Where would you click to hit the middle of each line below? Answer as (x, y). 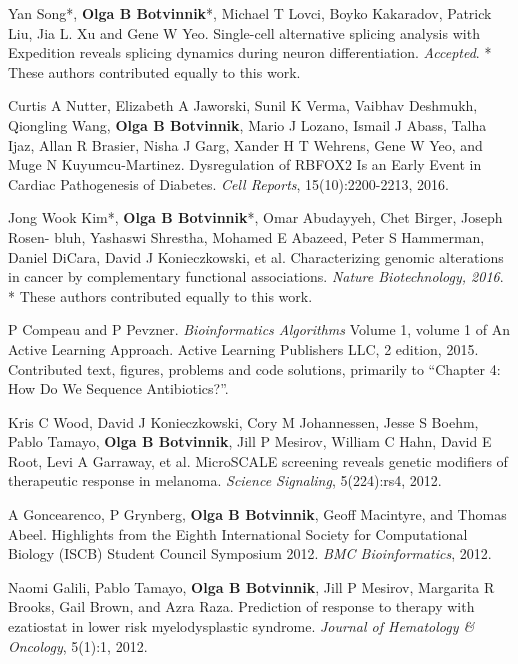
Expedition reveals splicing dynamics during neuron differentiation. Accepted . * (250, 52)
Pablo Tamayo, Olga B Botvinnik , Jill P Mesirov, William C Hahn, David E (250, 441)
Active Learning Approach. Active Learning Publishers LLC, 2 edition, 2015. (243, 348)
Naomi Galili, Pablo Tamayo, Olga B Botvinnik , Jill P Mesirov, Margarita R (251, 586)
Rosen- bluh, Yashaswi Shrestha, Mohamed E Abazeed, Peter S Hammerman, (246, 236)
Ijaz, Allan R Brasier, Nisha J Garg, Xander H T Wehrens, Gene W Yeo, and (245, 144)
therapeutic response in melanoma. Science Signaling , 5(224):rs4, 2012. (225, 480)
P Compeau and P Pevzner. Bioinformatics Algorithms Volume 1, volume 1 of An (259, 329)
